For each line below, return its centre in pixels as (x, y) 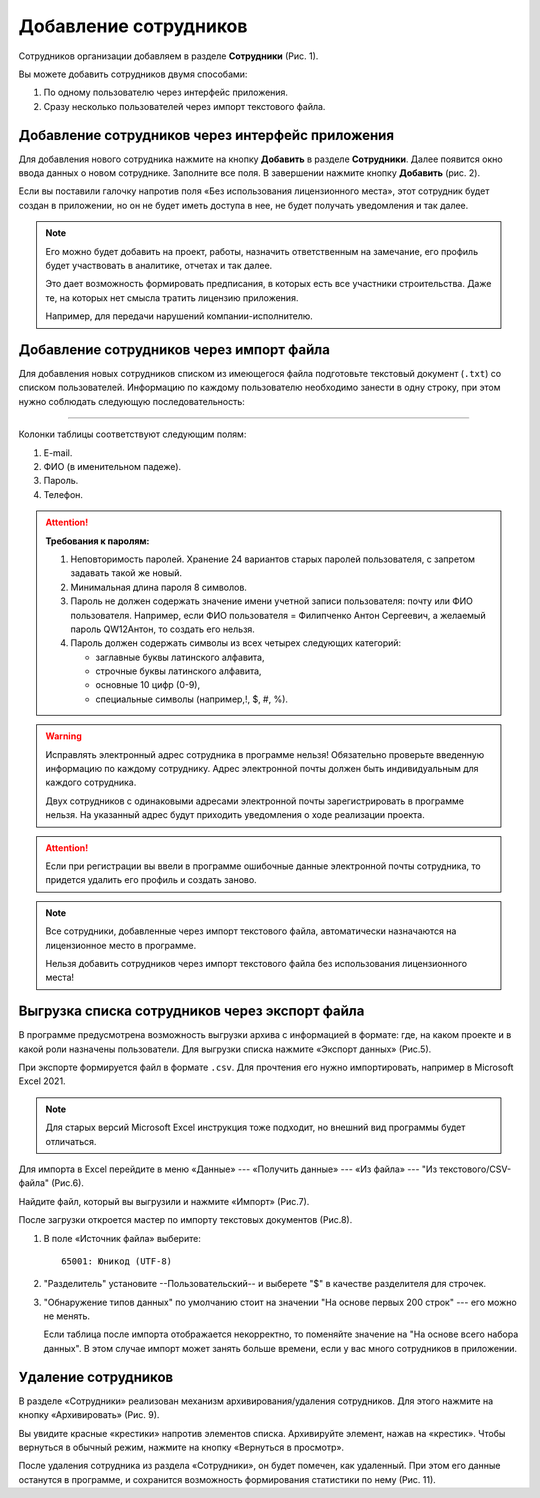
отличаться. (71, 1141)
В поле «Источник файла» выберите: (122, 1238)
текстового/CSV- (475, 1169)
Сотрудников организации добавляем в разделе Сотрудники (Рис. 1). (168, 56)
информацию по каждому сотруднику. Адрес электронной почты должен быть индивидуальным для (262, 769)
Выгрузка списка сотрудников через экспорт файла (191, 1011)
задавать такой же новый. (126, 573)
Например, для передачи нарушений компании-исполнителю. (179, 316)
